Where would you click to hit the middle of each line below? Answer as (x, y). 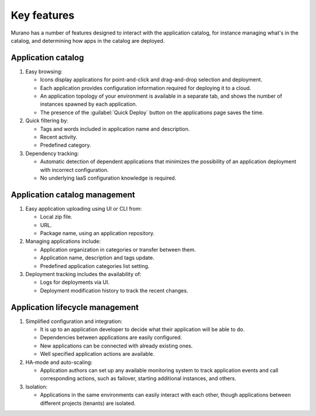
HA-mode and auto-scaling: (59, 362)
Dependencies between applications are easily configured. (111, 338)
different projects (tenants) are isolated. (88, 403)
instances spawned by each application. (89, 104)
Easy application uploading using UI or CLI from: (84, 208)
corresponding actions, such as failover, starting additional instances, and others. (138, 379)
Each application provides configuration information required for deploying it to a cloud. (146, 88)
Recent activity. (59, 137)
